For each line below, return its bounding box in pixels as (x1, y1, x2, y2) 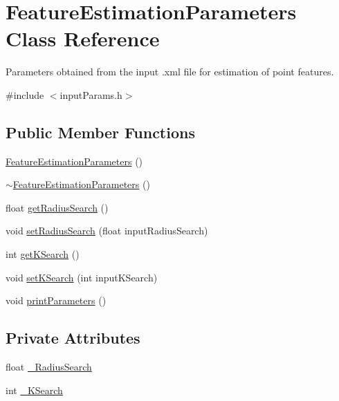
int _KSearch (6, 382, 63, 397)
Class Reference (6, 24, 160, 53)
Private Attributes (6, 327, 140, 348)
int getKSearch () (6, 247, 80, 261)
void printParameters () (6, 293, 107, 308)
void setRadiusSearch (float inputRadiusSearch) (6, 223, 208, 238)
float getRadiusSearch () (6, 200, 109, 214)
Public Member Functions (6, 121, 195, 142)
